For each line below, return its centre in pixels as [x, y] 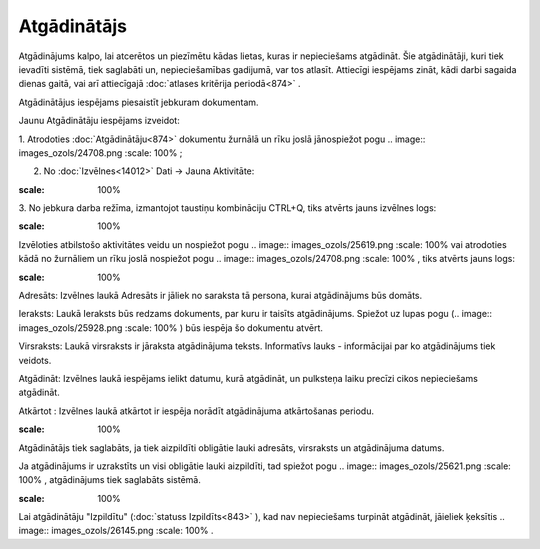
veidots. [35, 360]
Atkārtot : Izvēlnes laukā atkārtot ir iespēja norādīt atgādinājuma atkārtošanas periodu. [196, 411]
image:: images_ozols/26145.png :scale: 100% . [116, 531]
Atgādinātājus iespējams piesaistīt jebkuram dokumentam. [138, 102]
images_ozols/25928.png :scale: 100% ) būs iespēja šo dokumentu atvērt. [171, 327]
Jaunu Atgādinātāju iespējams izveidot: [99, 121]
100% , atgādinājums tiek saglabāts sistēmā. [110, 480]
